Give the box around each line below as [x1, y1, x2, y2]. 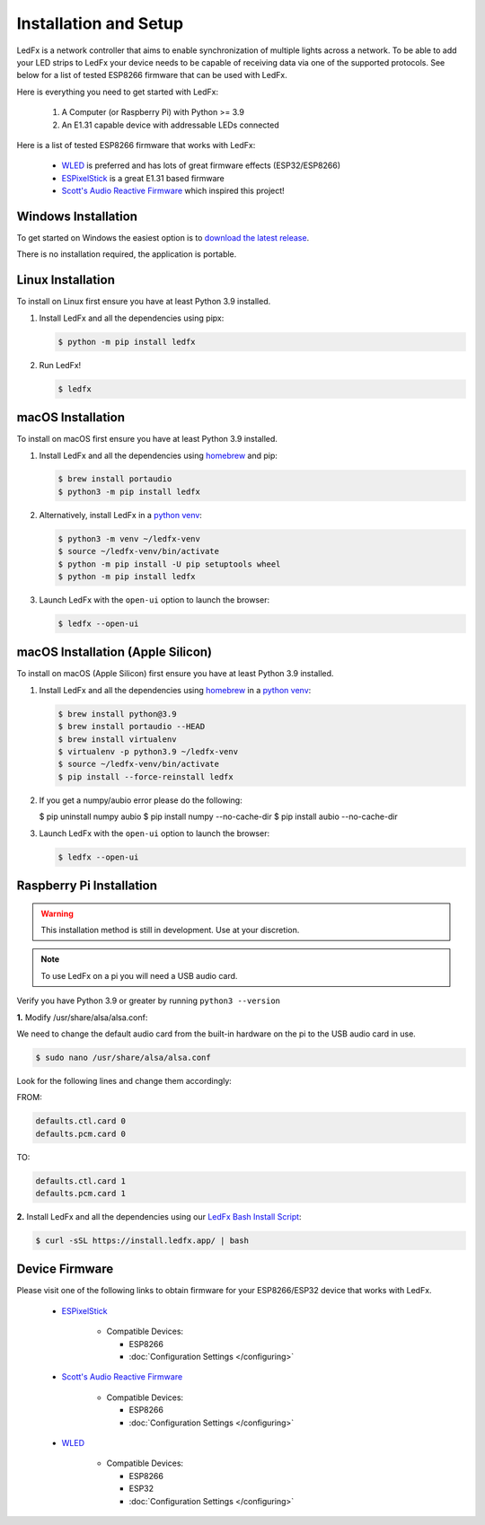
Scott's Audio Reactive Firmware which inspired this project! [61, 185, 285, 197]
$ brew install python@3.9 [57, 709, 177, 718]
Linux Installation [16, 272, 116, 287]
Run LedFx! [39, 359, 82, 370]
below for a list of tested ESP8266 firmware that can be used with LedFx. [16, 70, 287, 81]
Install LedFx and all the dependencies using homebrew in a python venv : [39, 684, 312, 695]
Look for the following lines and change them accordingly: [16, 1075, 233, 1086]
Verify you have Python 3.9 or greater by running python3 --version [16, 995, 280, 1006]
